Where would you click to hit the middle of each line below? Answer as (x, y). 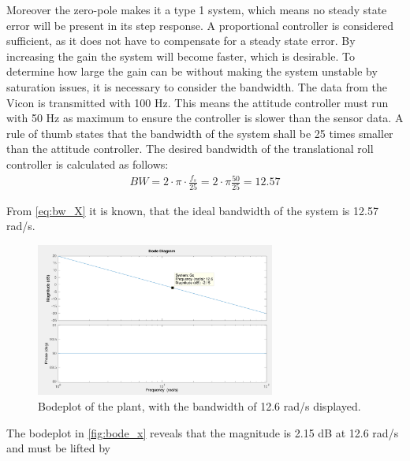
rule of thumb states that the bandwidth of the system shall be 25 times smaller (200, 133)
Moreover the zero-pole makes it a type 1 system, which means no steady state (197, 9)
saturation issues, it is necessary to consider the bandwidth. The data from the (197, 86)
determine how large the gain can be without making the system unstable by (192, 71)
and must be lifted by (58, 448)
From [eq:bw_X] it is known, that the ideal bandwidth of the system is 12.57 (192, 210)
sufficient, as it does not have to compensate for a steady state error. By (181, 41)
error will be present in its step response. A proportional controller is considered (200, 25)
